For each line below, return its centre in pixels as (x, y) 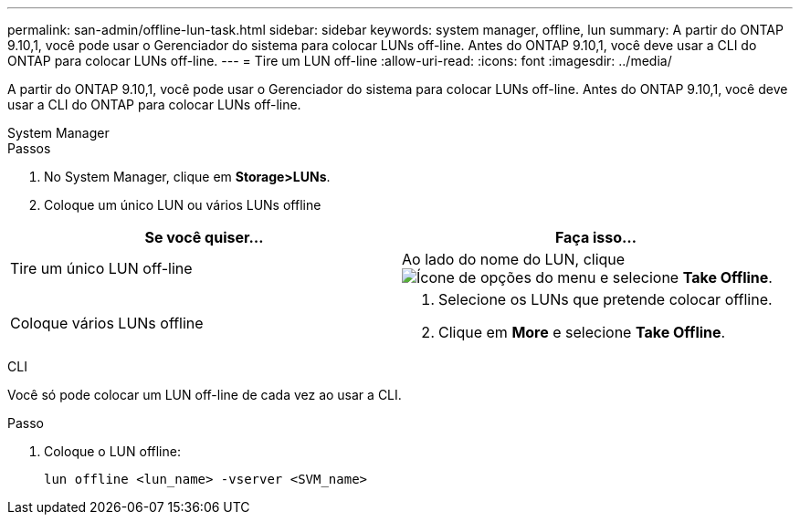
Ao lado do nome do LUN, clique (514, 259)
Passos (29, 148)
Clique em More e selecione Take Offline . (582, 332)
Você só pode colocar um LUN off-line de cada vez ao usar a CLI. (205, 395)
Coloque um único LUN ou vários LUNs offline (183, 205)
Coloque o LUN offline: (112, 451)
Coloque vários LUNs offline (107, 323)
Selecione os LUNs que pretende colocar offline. (605, 299)
